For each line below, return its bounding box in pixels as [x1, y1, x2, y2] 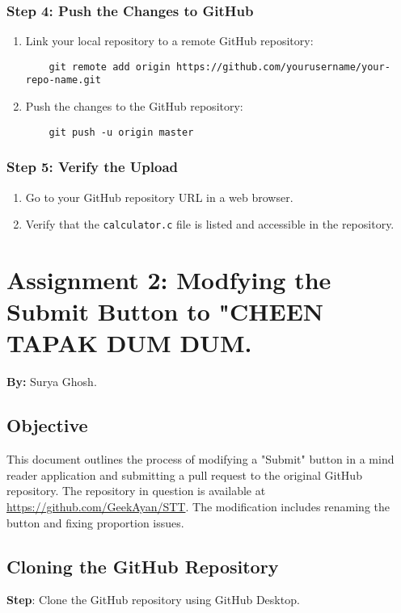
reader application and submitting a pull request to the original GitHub [6, 466, 362, 483]
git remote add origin [49, 61, 171, 73]
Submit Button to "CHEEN [6, 295, 324, 328]
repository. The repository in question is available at [6, 482, 266, 499]
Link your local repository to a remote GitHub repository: [25, 32, 314, 49]
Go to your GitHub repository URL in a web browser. [25, 188, 293, 205]
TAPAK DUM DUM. [6, 326, 252, 359]
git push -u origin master [49, 126, 194, 138]
